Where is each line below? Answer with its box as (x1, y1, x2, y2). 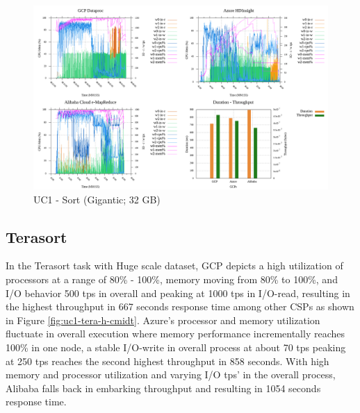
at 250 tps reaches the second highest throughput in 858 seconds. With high (6, 353, 329, 368)
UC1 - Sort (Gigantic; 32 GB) (33, 192, 161, 206)
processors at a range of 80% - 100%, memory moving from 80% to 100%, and (6, 271, 338, 286)
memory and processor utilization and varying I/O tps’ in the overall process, (6, 367, 336, 382)
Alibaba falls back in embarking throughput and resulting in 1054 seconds (6, 380, 321, 395)
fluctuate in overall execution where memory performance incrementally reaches (6, 326, 345, 341)
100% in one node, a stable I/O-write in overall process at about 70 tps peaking (6, 339, 346, 354)
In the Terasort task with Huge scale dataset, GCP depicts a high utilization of (6, 258, 343, 273)
